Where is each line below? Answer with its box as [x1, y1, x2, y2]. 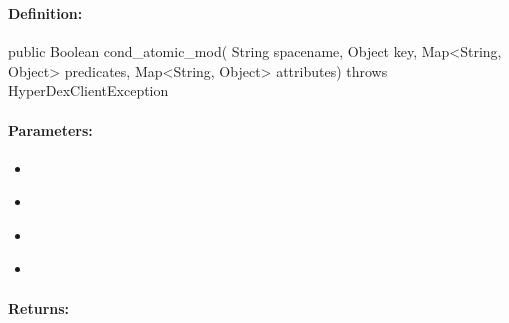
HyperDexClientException [8, 80, 169, 101]
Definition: [8, 2, 83, 23]
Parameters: [8, 119, 93, 140]
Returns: [8, 297, 70, 318]
